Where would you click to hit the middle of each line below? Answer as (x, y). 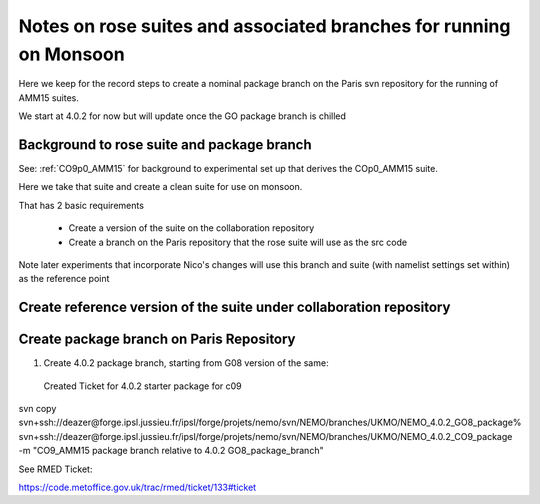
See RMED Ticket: (55, 469)
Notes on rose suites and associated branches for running (264, 26)
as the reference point (64, 279)
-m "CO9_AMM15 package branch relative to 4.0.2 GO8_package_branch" (171, 451)
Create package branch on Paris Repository (157, 339)
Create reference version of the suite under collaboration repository (234, 307)
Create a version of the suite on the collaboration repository (191, 228)
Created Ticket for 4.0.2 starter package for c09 (142, 386)
